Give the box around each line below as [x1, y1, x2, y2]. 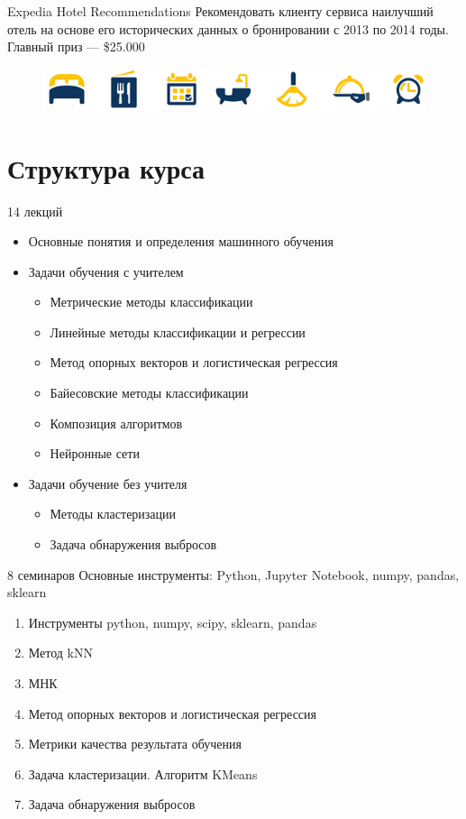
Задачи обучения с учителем [28, 262, 184, 281]
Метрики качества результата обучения [28, 734, 242, 753]
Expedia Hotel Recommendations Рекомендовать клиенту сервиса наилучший [7, 2, 434, 20]
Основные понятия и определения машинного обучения [28, 232, 334, 251]
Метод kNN [28, 643, 93, 662]
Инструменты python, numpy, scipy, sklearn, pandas [28, 612, 317, 631]
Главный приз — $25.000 [7, 37, 145, 56]
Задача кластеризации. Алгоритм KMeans [28, 764, 258, 783]
